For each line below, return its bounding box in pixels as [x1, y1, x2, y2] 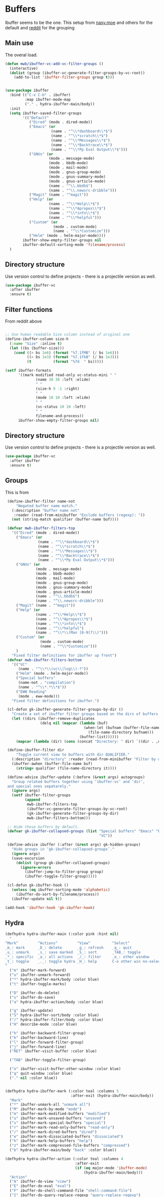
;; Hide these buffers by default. [7, 824, 80, 829]
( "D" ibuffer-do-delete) [9, 990, 60, 995]
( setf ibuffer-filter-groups [11, 793, 71, 798]
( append [24, 797, 41, 803]
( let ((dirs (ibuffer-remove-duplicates [11, 716, 95, 721]
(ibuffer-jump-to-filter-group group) [24, 869, 104, 874]
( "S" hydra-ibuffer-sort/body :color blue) [9, 1013, 99, 1018]
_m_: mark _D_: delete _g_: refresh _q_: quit [5, 945, 132, 950]
